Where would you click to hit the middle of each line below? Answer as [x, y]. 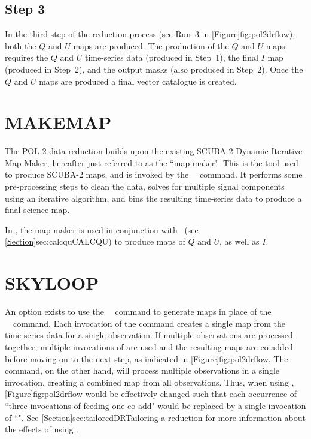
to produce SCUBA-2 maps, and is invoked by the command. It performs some [154, 174]
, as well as [240, 241]
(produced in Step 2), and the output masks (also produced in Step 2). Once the [154, 69]
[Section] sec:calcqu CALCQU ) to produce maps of [95, 241]
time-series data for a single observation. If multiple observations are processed [149, 335]
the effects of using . [42, 429]
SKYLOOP [52, 283]
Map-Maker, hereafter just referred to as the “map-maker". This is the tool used [152, 162]
